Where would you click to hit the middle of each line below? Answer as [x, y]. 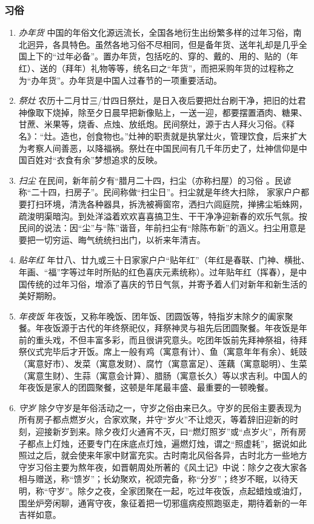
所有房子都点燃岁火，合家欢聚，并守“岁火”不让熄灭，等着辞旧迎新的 [154, 419]
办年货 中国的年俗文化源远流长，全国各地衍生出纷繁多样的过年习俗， [156, 32]
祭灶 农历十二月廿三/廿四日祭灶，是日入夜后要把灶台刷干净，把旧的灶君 [162, 100]
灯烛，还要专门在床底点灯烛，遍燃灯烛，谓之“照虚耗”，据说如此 [180, 443]
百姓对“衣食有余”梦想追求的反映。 [95, 160]
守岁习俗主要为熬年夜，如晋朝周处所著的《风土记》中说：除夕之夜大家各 [163, 467]
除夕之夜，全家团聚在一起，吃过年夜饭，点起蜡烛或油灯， [192, 491]
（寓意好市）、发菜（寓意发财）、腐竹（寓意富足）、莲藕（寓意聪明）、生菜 [163, 364]
